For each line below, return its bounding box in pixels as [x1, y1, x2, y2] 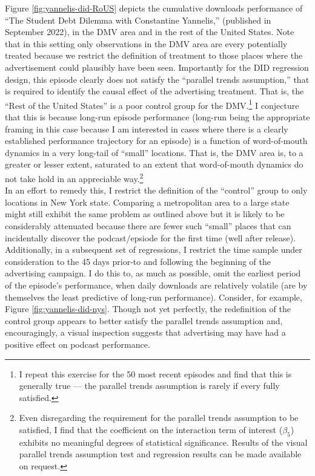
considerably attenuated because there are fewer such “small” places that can [5, 220, 291, 232]
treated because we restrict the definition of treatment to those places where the [5, 49, 303, 62]
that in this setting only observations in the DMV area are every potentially [5, 37, 288, 50]
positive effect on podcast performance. [5, 337, 150, 350]
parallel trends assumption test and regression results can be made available [19, 448, 302, 460]
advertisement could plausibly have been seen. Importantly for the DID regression [5, 60, 309, 73]
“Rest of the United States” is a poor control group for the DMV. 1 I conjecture [5, 97, 299, 111]
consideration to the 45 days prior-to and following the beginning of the [5, 255, 271, 267]
